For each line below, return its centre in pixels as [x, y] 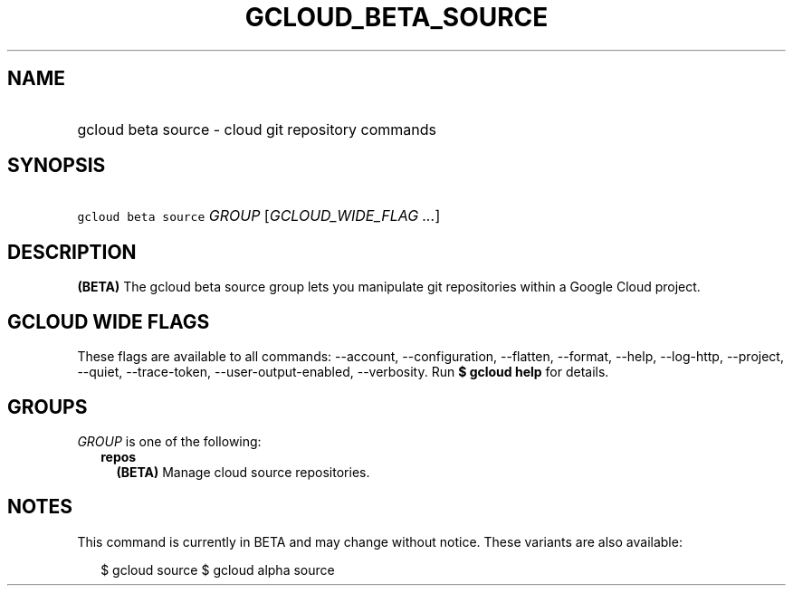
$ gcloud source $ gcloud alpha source [218, 569]
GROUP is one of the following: [169, 441]
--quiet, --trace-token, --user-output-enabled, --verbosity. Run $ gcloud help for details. [343, 372]
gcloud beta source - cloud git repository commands [257, 129]
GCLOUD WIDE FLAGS [109, 321]
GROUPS [48, 406]
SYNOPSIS [57, 166]
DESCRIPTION [72, 252]
